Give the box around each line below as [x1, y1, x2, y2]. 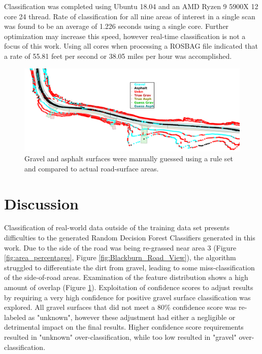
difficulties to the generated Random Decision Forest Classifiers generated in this [4, 232, 255, 243]
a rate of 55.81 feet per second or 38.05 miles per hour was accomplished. [4, 50, 232, 61]
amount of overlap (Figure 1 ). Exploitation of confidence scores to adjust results [4, 282, 253, 292]
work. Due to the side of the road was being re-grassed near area [4, 242, 205, 253]
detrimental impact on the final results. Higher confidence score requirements [4, 322, 244, 332]
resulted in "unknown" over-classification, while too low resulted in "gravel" [4, 331, 237, 342]
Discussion [4, 193, 79, 214]
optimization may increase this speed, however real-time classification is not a [4, 30, 246, 41]
